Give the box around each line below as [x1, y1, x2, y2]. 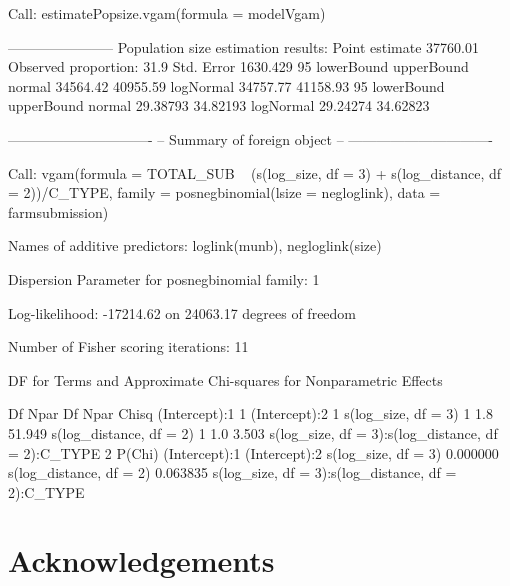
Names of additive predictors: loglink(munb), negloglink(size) [8, 235, 382, 256]
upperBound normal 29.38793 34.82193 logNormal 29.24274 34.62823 [8, 95, 430, 116]
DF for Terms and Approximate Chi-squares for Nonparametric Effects [8, 369, 443, 390]
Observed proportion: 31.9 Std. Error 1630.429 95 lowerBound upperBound [8, 56, 469, 77]
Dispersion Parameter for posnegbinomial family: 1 [8, 268, 320, 289]
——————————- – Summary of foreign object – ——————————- [8, 128, 494, 149]
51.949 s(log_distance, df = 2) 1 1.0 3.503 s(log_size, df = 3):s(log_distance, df [8, 422, 498, 443]
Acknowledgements [8, 540, 275, 581]
